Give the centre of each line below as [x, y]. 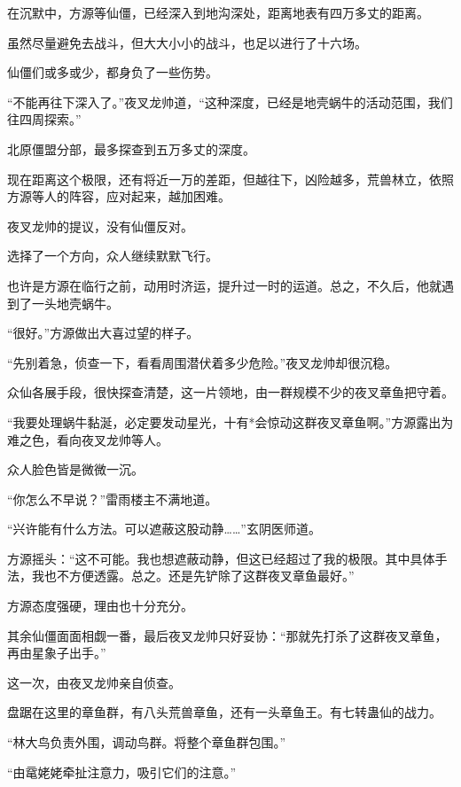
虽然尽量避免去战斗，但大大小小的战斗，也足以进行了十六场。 [187, 42]
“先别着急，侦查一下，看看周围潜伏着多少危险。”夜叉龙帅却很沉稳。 [203, 362]
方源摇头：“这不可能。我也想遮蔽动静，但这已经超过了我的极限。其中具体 [221, 558]
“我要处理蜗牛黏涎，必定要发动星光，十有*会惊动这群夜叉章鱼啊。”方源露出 [224, 421]
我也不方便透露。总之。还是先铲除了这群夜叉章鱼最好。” [193, 576]
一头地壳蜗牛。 [75, 303]
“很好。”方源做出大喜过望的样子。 [103, 333]
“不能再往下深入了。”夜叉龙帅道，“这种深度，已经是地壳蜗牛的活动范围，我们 [230, 101]
